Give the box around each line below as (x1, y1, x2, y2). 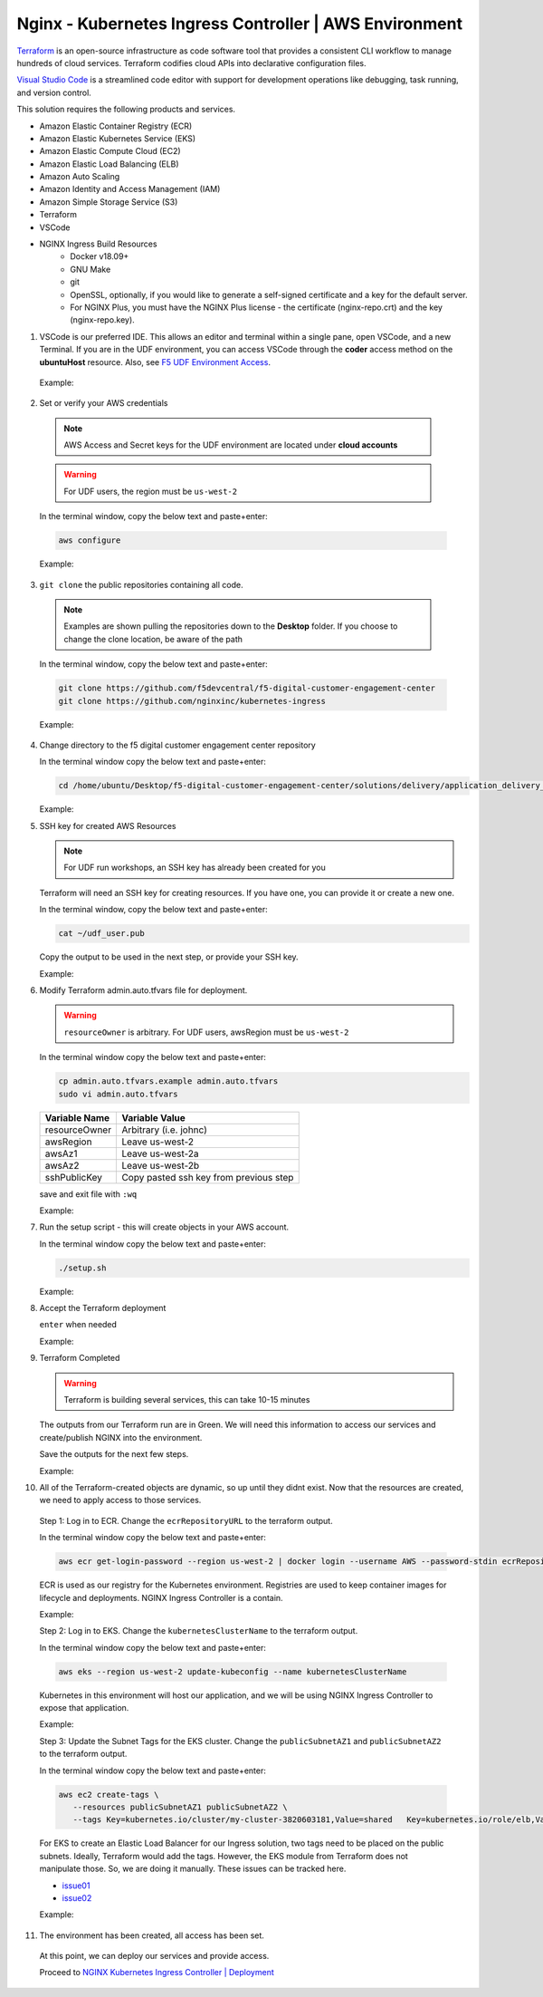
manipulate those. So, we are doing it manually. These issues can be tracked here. (39, 1863, 347, 1875)
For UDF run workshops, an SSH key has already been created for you (63, 862, 326, 873)
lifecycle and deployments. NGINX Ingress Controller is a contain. (39, 1592, 284, 1603)
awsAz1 (44, 1147, 78, 1160)
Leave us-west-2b (121, 1159, 200, 1172)
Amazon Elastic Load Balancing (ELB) (39, 159, 180, 169)
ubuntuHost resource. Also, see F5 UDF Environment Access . (39, 356, 271, 367)
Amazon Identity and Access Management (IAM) (39, 184, 221, 195)
